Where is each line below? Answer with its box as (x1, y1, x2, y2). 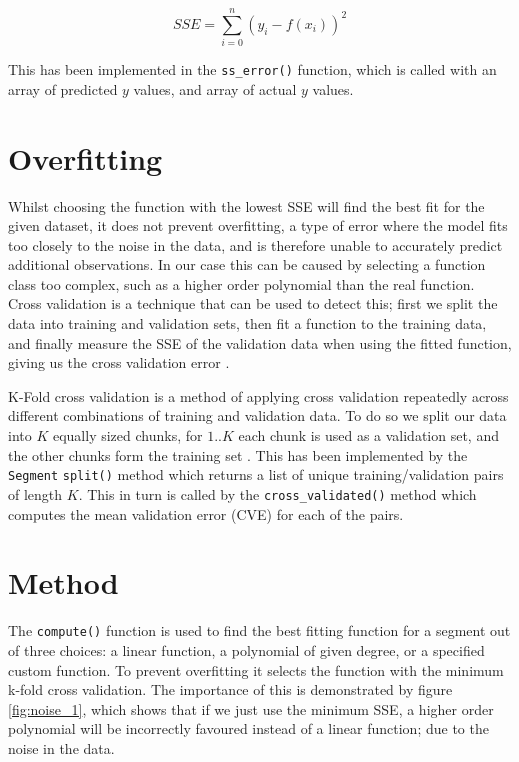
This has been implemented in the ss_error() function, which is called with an (8, 59, 497, 80)
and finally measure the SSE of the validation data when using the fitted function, (8, 332, 512, 353)
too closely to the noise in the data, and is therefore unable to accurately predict (8, 234, 503, 255)
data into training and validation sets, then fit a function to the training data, (8, 313, 487, 334)
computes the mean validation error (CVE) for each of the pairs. (8, 503, 404, 524)
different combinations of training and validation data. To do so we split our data (8, 405, 507, 426)
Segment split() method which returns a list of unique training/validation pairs (8, 464, 504, 485)
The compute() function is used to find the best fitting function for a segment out (8, 620, 511, 641)
